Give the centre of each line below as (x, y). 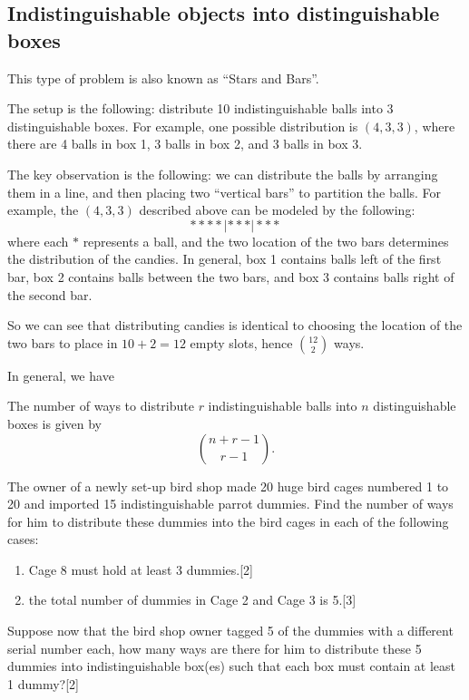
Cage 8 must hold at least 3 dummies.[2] (141, 569)
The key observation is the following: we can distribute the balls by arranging (223, 174)
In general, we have (61, 375)
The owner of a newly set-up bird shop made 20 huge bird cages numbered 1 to (228, 486)
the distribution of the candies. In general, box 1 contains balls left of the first (225, 259)
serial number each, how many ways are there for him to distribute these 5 (215, 648)
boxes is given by (54, 423)
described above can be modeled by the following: (277, 210)
